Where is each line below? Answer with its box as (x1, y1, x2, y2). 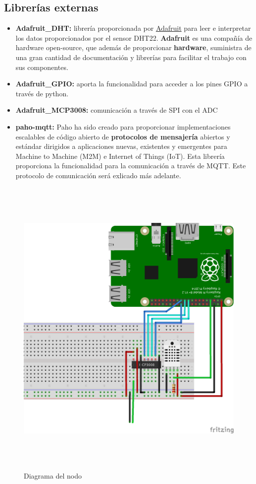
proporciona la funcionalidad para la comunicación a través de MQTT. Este (15, 160, 246, 171)
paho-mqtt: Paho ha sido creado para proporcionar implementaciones (15, 121, 231, 132)
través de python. (15, 88, 69, 98)
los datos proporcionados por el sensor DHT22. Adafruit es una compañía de (15, 32, 253, 43)
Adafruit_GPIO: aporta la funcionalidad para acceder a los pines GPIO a (15, 78, 248, 89)
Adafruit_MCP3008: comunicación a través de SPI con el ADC (15, 105, 218, 115)
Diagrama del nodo (24, 471, 82, 481)
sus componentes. (15, 62, 68, 72)
